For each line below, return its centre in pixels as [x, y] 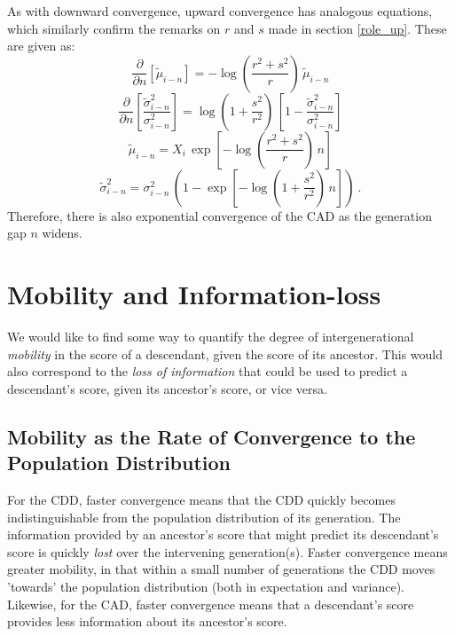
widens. [62, 233]
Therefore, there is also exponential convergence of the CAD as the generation [220, 215]
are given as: [41, 46]
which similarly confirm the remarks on [114, 28]
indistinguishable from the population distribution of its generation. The [204, 517]
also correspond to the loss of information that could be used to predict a [208, 371]
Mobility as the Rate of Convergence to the [212, 436]
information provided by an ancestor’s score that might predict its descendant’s [223, 534]
